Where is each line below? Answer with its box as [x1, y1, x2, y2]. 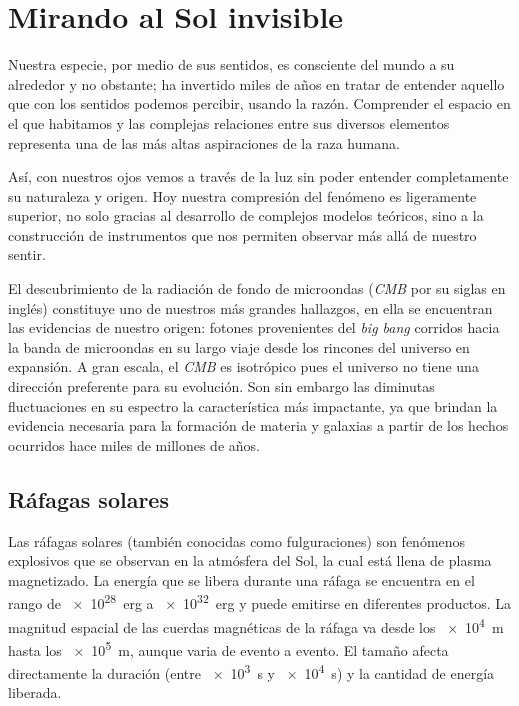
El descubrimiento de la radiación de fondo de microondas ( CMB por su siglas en [8, 278, 506, 299]
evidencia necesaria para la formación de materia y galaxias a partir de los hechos [8, 415, 509, 436]
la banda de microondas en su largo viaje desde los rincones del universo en [8, 336, 470, 357]
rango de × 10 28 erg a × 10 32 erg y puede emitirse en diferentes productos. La [8, 590, 512, 614]
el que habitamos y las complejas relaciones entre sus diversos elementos [8, 112, 450, 133]
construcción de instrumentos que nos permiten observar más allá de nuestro [8, 224, 477, 245]
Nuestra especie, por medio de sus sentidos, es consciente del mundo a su [8, 54, 455, 75]
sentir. [8, 244, 46, 265]
